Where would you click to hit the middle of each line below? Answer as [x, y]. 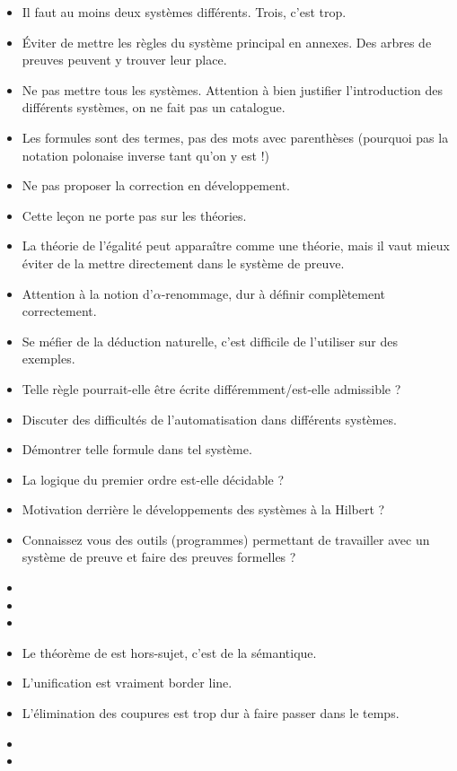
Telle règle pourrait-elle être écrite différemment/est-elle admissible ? [211, 388]
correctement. [59, 311]
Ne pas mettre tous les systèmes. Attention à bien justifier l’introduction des [232, 89]
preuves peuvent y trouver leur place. [124, 60]
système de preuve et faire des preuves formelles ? [159, 557]
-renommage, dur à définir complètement [273, 293]
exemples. [48, 359]
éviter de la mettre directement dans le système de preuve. [183, 263]
